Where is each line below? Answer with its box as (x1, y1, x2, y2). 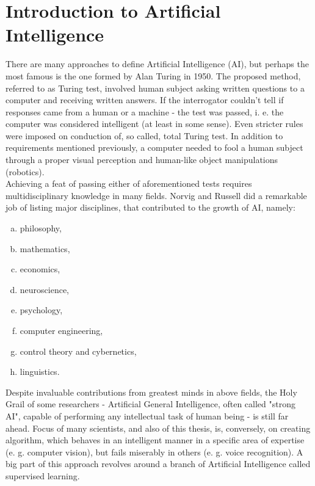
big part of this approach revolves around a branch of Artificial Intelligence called (5, 457, 311, 470)
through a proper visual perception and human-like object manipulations (5, 153, 278, 166)
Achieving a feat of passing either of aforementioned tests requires (5, 177, 252, 190)
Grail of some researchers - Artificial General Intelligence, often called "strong (5, 397, 295, 410)
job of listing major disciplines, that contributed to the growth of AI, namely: (5, 201, 295, 214)
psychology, (20, 303, 63, 316)
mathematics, (20, 242, 70, 255)
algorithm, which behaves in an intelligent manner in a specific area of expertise (5, 433, 305, 446)
